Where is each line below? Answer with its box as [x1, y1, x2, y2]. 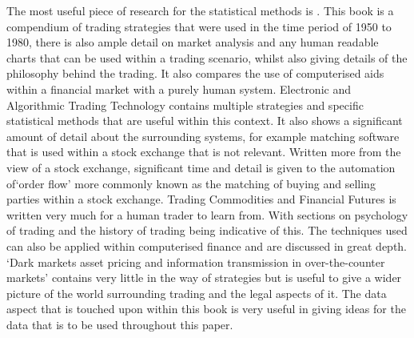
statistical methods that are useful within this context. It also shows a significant [6, 112, 403, 129]
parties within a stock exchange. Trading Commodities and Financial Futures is [6, 191, 396, 207]
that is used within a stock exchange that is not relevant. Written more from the [6, 143, 401, 160]
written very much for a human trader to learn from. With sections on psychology [6, 206, 408, 223]
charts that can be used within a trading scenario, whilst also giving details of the [6, 49, 408, 66]
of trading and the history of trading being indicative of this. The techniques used [6, 222, 408, 239]
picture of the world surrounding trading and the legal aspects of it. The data [6, 284, 387, 301]
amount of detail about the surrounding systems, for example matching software [6, 127, 400, 144]
